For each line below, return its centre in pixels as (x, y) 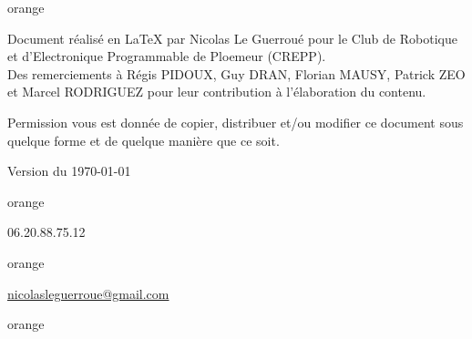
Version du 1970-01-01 (69, 171)
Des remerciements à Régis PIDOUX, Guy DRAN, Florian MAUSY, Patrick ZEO (236, 73)
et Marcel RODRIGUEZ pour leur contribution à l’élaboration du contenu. (217, 92)
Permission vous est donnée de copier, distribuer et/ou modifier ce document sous (236, 122)
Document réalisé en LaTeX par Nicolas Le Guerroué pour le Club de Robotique (232, 38)
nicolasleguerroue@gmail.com (88, 293)
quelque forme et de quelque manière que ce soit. (144, 140)
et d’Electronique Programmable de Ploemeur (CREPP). (167, 56)
